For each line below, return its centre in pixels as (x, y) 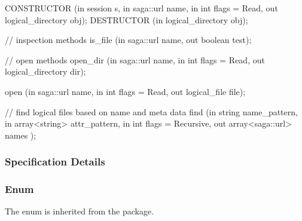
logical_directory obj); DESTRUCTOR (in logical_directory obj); (126, 19)
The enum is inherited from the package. (80, 211)
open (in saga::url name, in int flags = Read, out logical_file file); (125, 91)
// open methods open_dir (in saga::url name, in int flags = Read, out (135, 59)
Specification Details (55, 162)
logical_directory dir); (45, 71)
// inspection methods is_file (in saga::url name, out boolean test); (128, 40)
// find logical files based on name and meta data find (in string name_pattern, (151, 111)
